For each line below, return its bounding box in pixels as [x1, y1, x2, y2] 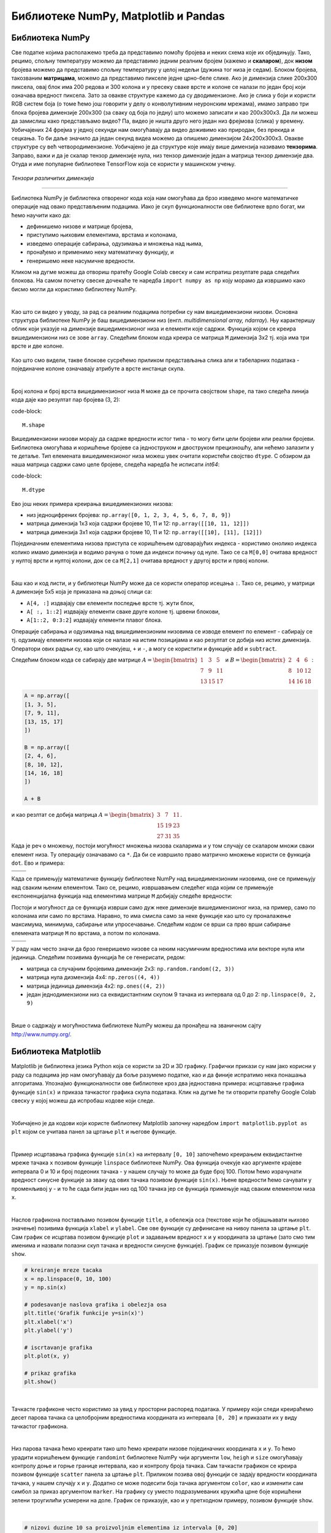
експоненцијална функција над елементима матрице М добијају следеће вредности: [11, 892, 233, 900]
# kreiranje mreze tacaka [24, 1267, 102, 1274]
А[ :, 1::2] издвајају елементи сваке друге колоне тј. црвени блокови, [26, 608, 220, 615]
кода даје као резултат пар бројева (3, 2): [11, 396, 121, 403]
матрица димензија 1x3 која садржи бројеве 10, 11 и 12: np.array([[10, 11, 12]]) [26, 520, 250, 527]
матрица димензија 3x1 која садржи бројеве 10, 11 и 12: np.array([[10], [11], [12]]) [26, 528, 263, 536]
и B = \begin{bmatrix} [225, 656, 286, 663]
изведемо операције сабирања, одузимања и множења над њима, [26, 240, 204, 247]
